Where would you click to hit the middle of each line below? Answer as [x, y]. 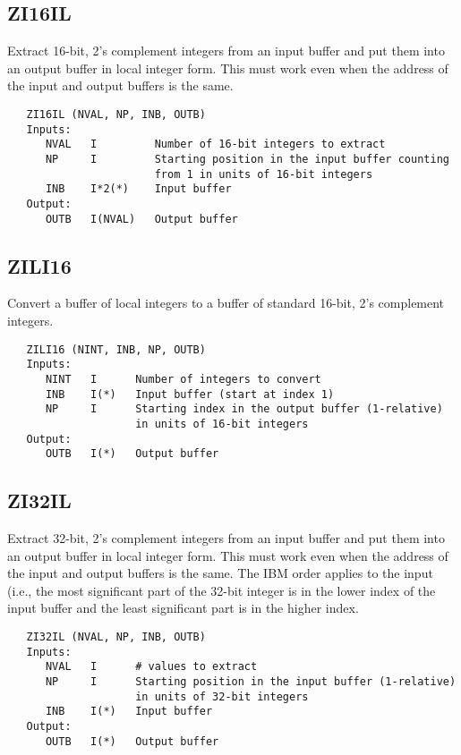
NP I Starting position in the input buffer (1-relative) [251, 682]
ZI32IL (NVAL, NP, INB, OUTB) [116, 637]
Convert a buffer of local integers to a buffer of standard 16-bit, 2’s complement [226, 303]
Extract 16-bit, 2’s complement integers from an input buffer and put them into [226, 51]
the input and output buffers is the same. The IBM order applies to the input [220, 573]
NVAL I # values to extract [151, 667]
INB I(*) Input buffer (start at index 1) [190, 394]
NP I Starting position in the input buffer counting [247, 159]
